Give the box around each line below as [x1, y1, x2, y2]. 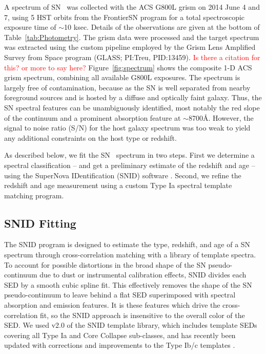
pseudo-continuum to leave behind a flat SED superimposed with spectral [4, 289, 236, 300]
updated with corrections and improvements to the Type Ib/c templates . [4, 340, 235, 350]
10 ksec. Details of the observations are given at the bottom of [64, 22, 260, 32]
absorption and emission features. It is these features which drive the [4, 300, 220, 310]
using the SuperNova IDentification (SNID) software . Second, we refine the [4, 170, 241, 180]
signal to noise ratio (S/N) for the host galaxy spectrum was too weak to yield [4, 122, 251, 133]
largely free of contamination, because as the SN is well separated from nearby [4, 82, 251, 92]
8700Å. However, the [188, 112, 254, 123]
